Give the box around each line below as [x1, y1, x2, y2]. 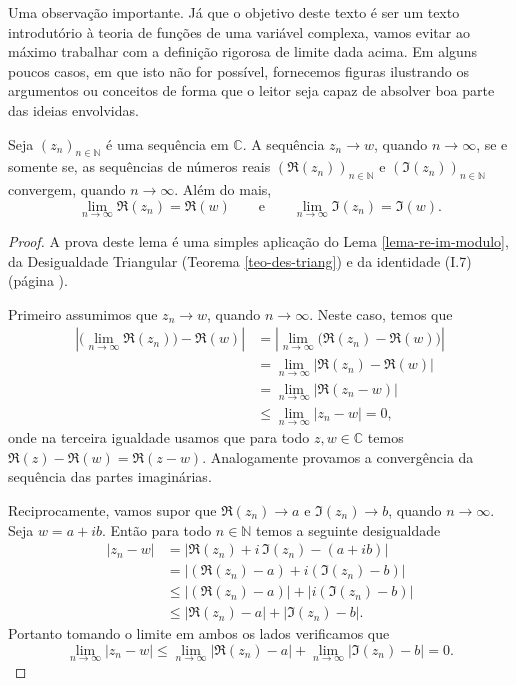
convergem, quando [8, 179, 126, 200]
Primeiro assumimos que [8, 303, 158, 324]
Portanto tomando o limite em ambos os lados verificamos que [8, 623, 390, 644]
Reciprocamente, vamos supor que [8, 499, 217, 520]
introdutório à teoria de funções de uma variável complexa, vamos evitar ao [8, 21, 470, 42]
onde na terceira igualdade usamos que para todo [8, 427, 310, 448]
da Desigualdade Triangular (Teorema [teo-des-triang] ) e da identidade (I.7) [8, 250, 472, 271]
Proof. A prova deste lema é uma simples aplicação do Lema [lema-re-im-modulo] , [8, 230, 509, 251]
